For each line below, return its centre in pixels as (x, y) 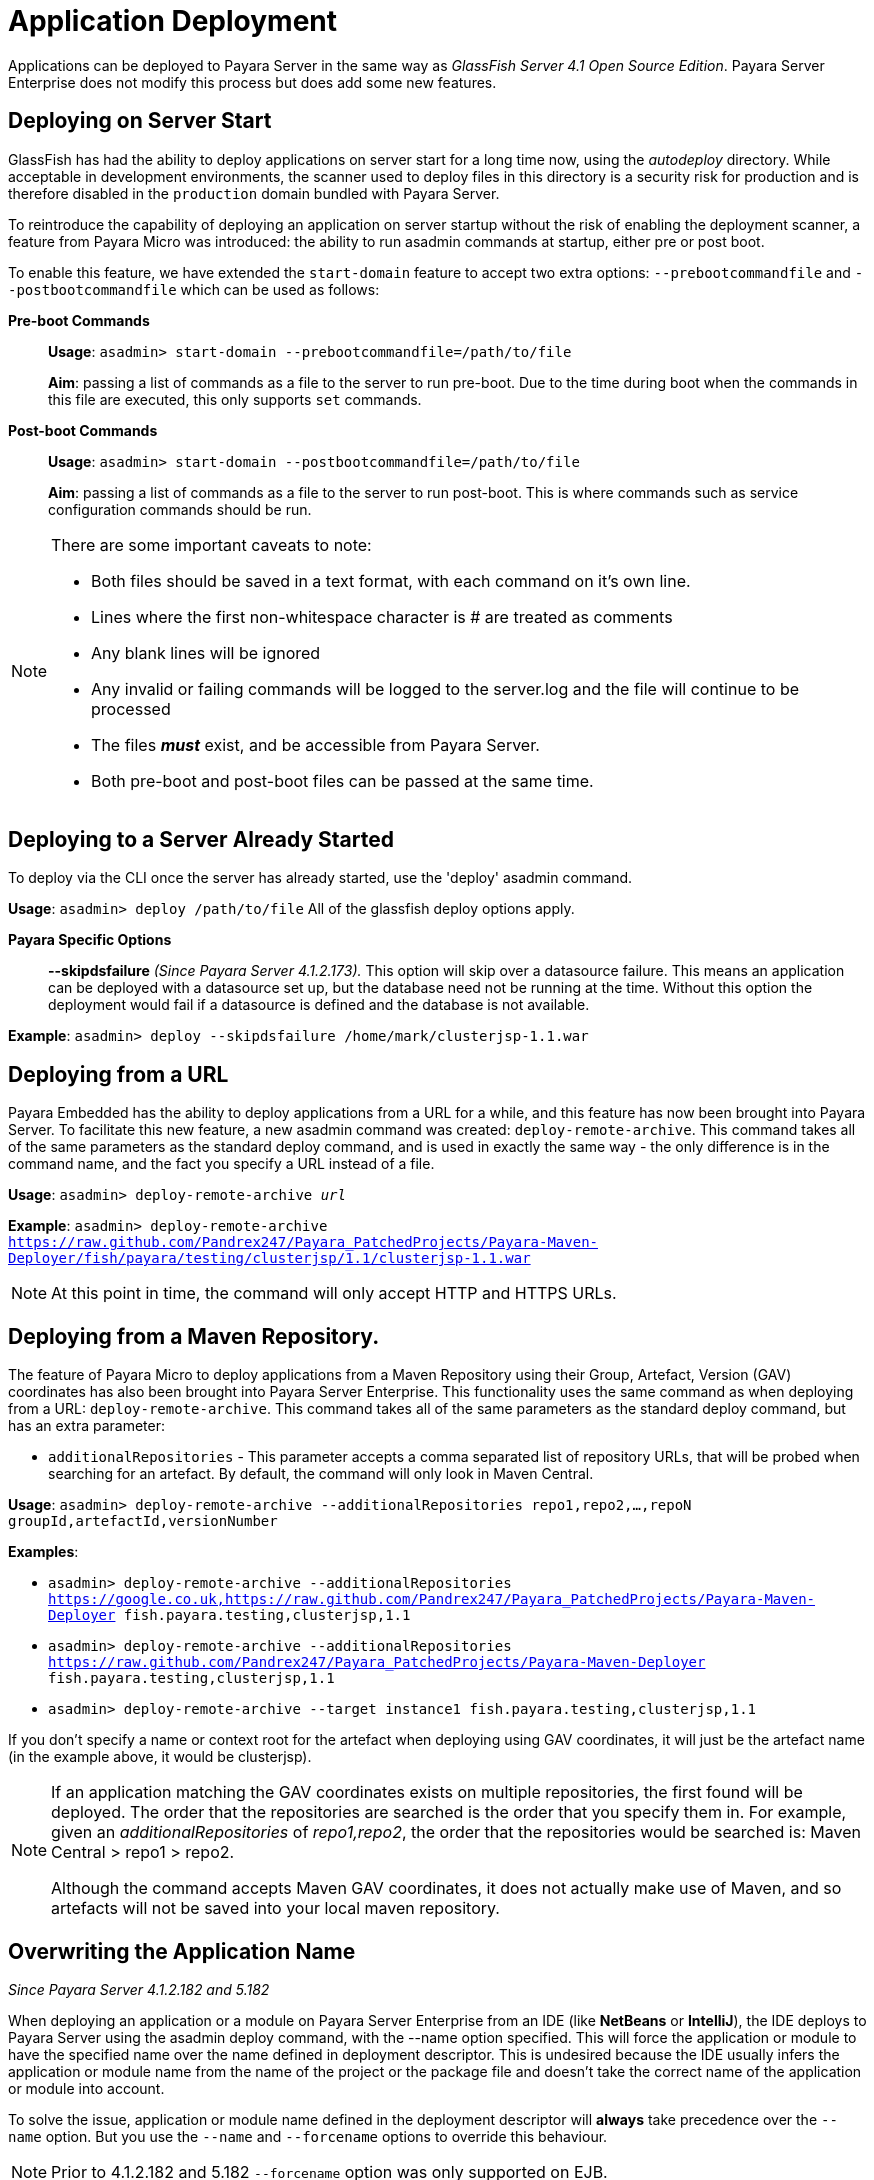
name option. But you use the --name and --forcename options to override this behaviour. (308, 2136)
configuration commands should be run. (180, 509)
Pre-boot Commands (79, 320)
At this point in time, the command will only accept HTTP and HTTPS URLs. (334, 1293)
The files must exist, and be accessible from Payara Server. (315, 744)
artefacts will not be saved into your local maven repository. (275, 1908)
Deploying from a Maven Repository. (194, 1336)
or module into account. (86, 2088)
